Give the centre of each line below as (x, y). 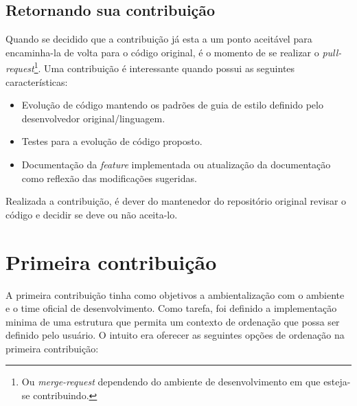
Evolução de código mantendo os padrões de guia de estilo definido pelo (172, 105)
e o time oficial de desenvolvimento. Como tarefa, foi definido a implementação (171, 308)
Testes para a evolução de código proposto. (112, 141)
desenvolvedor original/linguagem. (93, 118)
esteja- (337, 382)
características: (37, 81)
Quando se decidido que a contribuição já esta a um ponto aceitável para (159, 39)
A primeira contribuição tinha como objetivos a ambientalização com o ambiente (175, 294)
